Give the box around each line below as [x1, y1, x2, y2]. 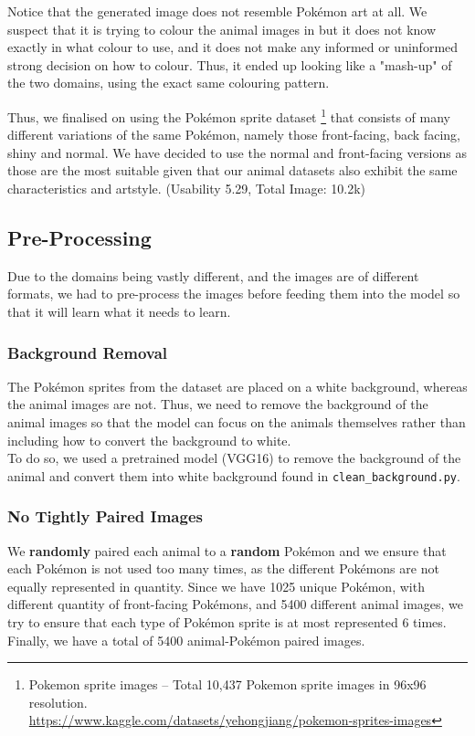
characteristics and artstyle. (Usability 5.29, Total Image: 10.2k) [7, 179, 366, 197]
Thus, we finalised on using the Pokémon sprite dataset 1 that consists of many [7, 104, 451, 126]
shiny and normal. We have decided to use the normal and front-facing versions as [7, 142, 467, 162]
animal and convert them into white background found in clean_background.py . [7, 466, 460, 485]
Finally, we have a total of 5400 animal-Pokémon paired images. [7, 630, 365, 649]
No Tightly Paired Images [7, 505, 203, 528]
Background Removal [7, 341, 168, 363]
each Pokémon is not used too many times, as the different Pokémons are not [7, 559, 439, 578]
